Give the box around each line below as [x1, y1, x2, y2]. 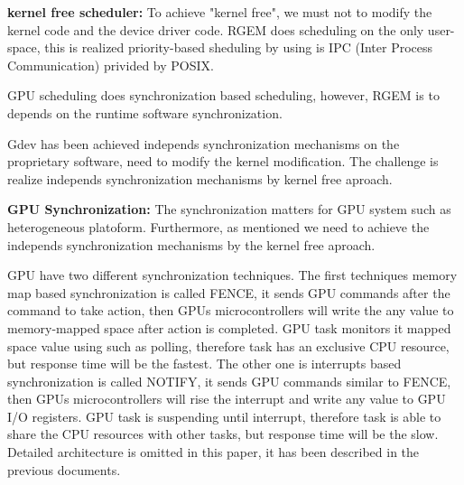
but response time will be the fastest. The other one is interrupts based [7, 354, 402, 373]
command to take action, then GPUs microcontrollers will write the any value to [7, 301, 454, 320]
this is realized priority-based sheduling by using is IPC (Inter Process [44, 38, 433, 57]
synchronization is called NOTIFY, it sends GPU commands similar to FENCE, [7, 371, 451, 390]
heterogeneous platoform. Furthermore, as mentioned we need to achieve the [7, 217, 430, 236]
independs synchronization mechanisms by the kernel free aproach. [7, 235, 376, 254]
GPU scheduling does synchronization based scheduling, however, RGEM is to [7, 86, 440, 105]
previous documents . [7, 460, 121, 479]
